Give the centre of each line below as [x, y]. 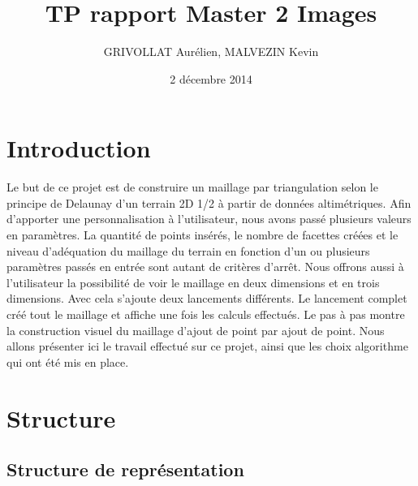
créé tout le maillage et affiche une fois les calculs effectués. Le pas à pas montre [206, 314]
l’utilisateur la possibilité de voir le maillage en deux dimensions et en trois [193, 282]
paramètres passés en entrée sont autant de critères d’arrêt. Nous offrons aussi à [205, 267]
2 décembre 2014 [211, 78]
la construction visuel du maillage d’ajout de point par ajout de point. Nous [196, 330]
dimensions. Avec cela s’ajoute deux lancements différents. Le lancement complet [207, 298]
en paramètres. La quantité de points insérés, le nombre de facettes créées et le [203, 235]
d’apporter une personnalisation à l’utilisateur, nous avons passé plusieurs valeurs [209, 219]
